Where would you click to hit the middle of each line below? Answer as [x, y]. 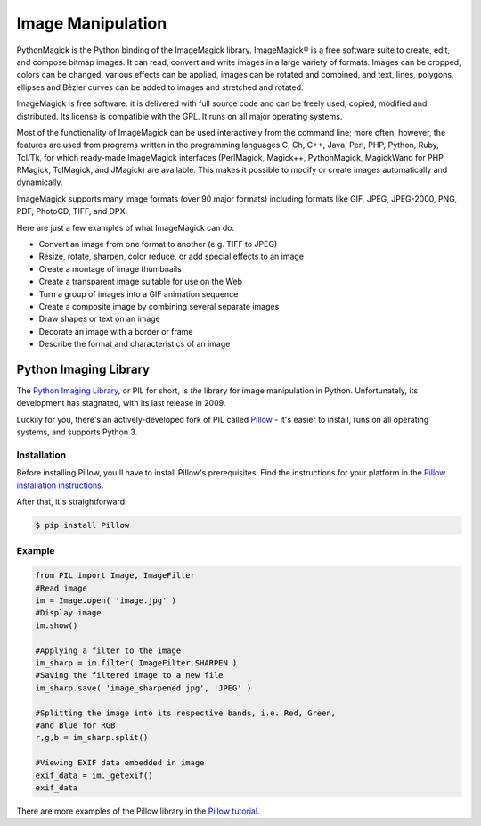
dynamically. [40, 182]
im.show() [57, 625]
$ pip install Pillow [82, 525]
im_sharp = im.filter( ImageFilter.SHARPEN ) [136, 663]
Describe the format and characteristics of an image [135, 344]
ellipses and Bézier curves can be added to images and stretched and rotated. [160, 87]
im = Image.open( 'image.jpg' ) [106, 601]
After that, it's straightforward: [72, 502]
